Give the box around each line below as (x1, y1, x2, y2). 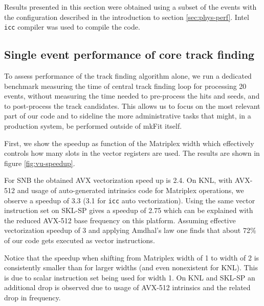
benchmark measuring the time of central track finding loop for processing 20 (4, 80, 247, 91)
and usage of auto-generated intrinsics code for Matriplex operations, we (17, 184, 244, 195)
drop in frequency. (4, 292, 61, 302)
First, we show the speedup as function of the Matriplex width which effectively (4, 137, 254, 148)
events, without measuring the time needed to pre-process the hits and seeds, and (4, 90, 260, 101)
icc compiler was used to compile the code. (4, 21, 140, 32)
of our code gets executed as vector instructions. (4, 235, 155, 246)
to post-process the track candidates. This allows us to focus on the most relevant (4, 100, 260, 111)
